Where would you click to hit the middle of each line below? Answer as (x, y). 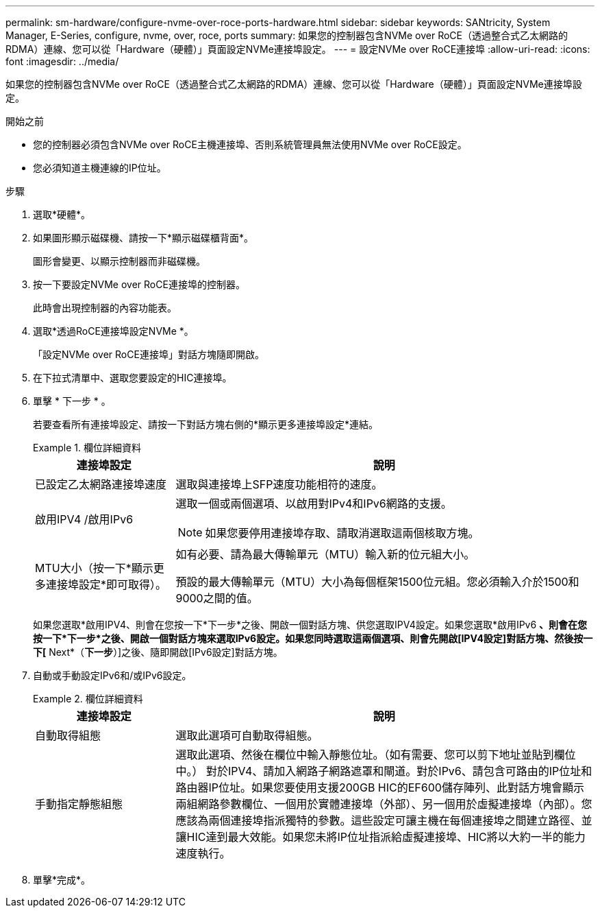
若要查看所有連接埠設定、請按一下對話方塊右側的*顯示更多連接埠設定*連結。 (206, 424)
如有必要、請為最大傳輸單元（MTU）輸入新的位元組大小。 (325, 554)
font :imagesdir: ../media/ (62, 61)
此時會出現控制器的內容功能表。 (105, 308)
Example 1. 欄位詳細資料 (87, 448)
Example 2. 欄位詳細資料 (88, 699)
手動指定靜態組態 (79, 804)
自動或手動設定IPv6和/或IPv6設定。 (112, 675)
